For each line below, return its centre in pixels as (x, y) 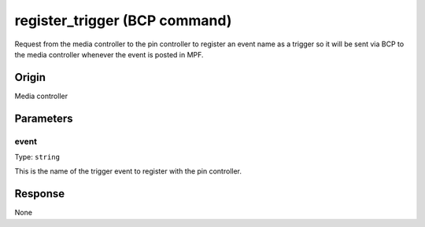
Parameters (44, 118)
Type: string (37, 157)
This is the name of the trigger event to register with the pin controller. (128, 171)
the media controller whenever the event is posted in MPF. (109, 54)
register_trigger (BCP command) (123, 20)
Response (40, 194)
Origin (30, 77)
